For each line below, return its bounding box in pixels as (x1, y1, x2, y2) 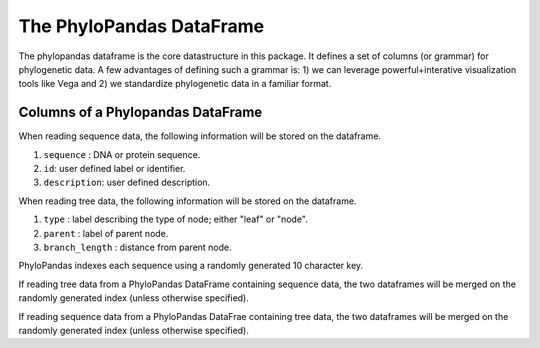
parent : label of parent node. (43, 227, 169, 239)
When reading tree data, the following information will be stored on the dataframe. (18, 195, 357, 207)
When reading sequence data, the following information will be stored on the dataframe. (18, 130, 382, 142)
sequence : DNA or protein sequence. (43, 148, 201, 160)
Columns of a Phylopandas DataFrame (18, 104, 263, 121)
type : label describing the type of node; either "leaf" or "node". (43, 213, 309, 225)
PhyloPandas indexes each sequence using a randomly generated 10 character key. (18, 260, 364, 272)
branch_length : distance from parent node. (43, 241, 232, 253)
